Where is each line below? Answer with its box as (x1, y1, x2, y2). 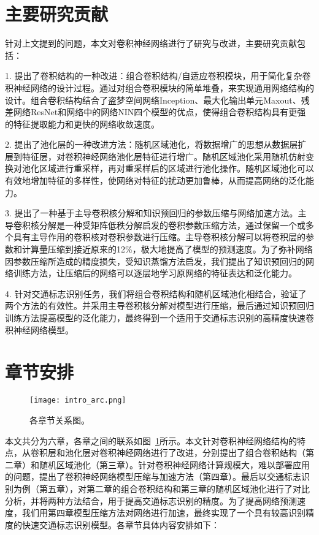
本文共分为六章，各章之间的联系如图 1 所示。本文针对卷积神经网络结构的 (5, 434, 297, 447)
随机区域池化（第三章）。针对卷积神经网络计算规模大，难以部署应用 (39, 458, 310, 471)
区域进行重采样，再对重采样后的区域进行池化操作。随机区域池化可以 (39, 162, 314, 175)
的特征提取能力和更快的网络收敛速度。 (5, 117, 159, 130)
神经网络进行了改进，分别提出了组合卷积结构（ (116, 446, 306, 459)
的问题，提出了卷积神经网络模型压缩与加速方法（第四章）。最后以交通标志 (5, 470, 301, 483)
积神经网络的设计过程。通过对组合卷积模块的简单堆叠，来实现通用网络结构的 (5, 81, 314, 94)
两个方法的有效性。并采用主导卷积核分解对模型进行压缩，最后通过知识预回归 (5, 299, 314, 312)
